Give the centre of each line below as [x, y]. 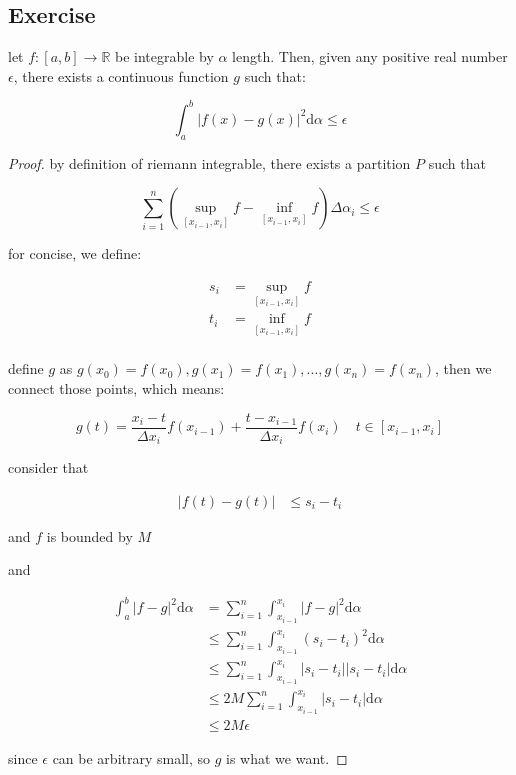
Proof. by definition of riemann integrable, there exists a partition [209, 162]
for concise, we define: [75, 253]
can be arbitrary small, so [131, 757]
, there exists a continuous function [121, 75]
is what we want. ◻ [287, 757]
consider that [48, 467]
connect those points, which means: [116, 388]
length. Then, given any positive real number [370, 56]
